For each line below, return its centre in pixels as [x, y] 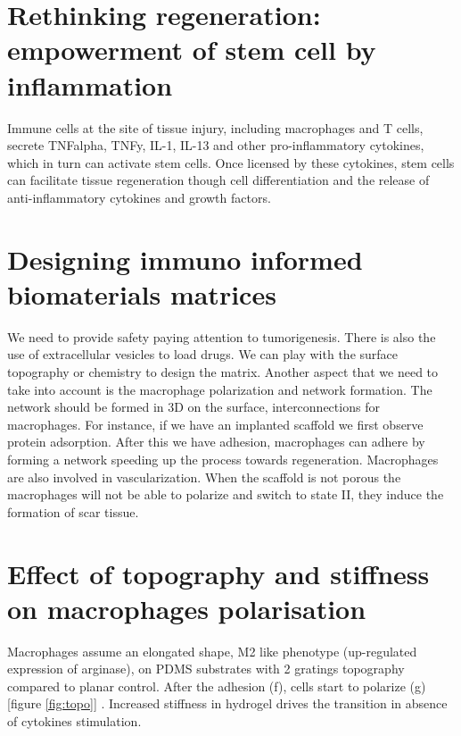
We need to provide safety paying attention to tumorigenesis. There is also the [222, 336]
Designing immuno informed [185, 259]
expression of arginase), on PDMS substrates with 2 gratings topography [206, 669]
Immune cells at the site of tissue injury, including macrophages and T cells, [215, 127]
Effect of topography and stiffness [218, 573]
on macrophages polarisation [187, 608]
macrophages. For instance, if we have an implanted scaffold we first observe [215, 424]
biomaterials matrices [142, 293]
